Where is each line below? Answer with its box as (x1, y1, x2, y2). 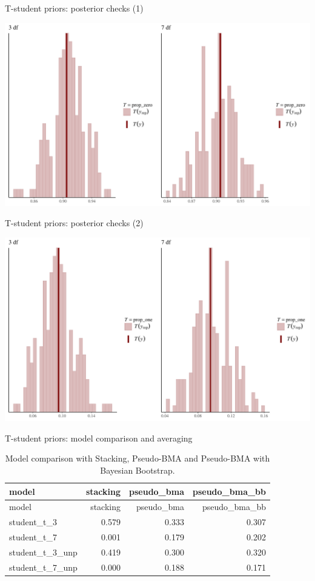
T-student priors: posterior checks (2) (5, 217, 144, 229)
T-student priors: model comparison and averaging (5, 431, 193, 444)
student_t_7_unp (9, 560, 78, 573)
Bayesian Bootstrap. (100, 463, 175, 476)
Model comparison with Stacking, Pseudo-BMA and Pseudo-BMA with (5, 452, 270, 465)
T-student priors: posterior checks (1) (5, 2, 144, 14)
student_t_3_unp (9, 545, 78, 558)
